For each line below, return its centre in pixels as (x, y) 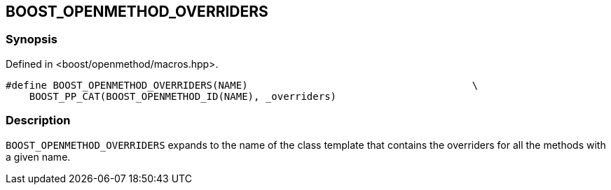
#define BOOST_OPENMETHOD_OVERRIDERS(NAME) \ (242, 85)
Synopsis (32, 39)
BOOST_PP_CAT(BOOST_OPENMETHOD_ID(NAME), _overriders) (183, 96)
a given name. (38, 156)
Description (38, 120)
